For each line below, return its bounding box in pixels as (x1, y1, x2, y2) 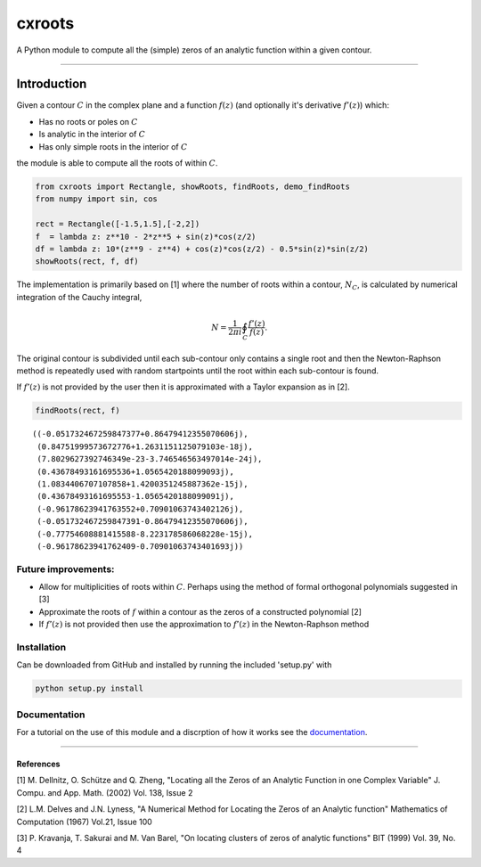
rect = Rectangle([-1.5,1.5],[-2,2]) (35, 219, 200, 229)
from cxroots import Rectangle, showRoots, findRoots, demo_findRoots (35, 182, 351, 192)
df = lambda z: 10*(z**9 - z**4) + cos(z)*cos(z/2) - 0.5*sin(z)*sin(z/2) (35, 243, 370, 254)
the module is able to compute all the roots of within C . (16, 158, 218, 168)
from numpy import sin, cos (35, 194, 158, 204)
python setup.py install (35, 683, 144, 694)
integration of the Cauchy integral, (16, 291, 143, 302)
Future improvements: (16, 562, 115, 575)
